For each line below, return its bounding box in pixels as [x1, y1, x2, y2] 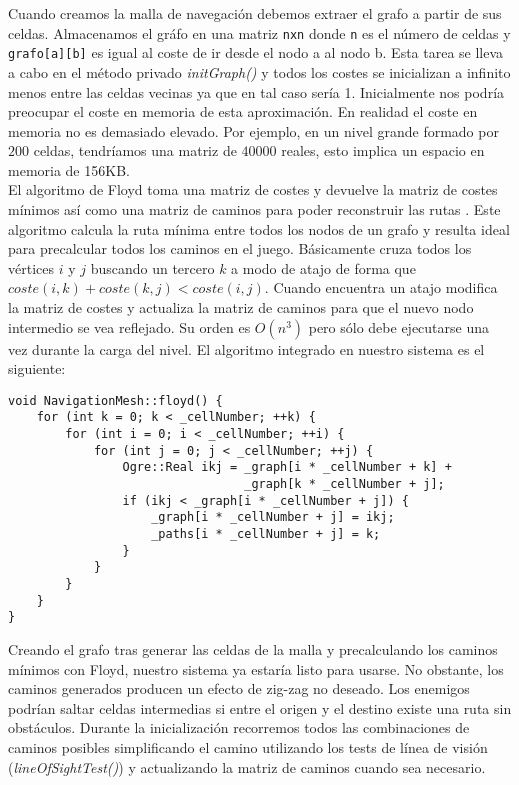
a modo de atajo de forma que [231, 257, 416, 278]
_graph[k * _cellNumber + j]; [244, 477, 445, 492]
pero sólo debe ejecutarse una [308, 316, 490, 337]
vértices [8, 257, 54, 278]
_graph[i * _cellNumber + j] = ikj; [151, 510, 395, 525]
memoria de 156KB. [8, 159, 130, 180]
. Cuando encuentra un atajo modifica [264, 277, 498, 298]
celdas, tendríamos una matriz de [33, 140, 237, 161]
